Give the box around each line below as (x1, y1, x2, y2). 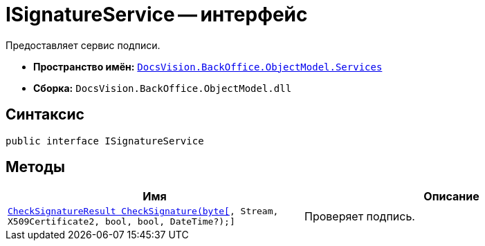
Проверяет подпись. (304, 209, 415, 224)
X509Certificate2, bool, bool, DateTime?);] (8, 216, 235, 227)
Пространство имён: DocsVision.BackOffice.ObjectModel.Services (33, 60, 383, 73)
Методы (6, 158, 65, 176)
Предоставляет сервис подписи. (6, 39, 161, 51)
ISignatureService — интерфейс (6, 3, 308, 26)
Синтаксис (6, 106, 84, 124)
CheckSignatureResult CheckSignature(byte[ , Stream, (8, 206, 279, 217)
